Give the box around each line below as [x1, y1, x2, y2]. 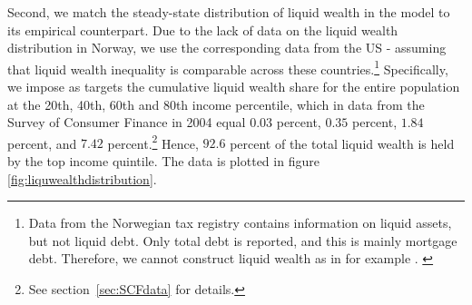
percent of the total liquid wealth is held [230, 133, 455, 152]
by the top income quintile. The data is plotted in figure [7, 152, 320, 171]
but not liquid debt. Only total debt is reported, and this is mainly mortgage [28, 231, 457, 250]
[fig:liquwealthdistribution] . [7, 169, 157, 188]
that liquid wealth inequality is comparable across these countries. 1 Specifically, [7, 56, 448, 78]
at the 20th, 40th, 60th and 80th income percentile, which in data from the [7, 94, 425, 113]
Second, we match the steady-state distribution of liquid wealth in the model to [7, 3, 450, 21]
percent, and [7, 133, 77, 152]
